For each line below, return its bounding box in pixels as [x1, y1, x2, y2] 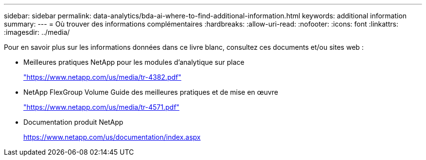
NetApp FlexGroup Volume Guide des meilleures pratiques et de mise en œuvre [23, 88, 278, 96]
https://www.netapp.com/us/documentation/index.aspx [23, 133, 201, 141]
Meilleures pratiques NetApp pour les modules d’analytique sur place [23, 58, 245, 66]
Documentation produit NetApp [23, 118, 124, 126]
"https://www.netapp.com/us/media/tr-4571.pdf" [23, 103, 179, 111]
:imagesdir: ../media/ [4, 28, 70, 36]
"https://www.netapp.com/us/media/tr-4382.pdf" [23, 73, 181, 81]
